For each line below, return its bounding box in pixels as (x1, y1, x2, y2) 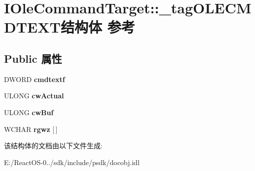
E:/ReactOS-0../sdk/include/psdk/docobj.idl (4, 157, 140, 167)
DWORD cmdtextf (4, 74, 65, 84)
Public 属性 (4, 50, 62, 66)
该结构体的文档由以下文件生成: (4, 140, 103, 151)
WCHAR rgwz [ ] (4, 124, 58, 134)
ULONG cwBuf (4, 107, 54, 117)
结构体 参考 (60, 17, 135, 37)
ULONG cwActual (4, 90, 64, 101)
